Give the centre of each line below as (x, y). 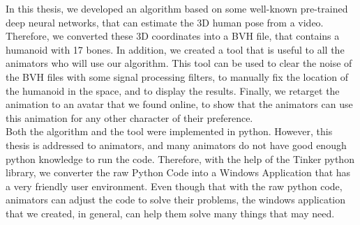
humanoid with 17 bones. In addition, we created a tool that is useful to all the (175, 49)
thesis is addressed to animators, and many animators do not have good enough (176, 145)
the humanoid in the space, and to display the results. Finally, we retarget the (173, 90)
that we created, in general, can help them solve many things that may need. (170, 213)
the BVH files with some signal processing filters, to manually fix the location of (177, 76)
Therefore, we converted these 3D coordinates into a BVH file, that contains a (173, 36)
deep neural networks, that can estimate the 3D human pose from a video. (165, 22)
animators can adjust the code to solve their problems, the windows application (176, 200)
